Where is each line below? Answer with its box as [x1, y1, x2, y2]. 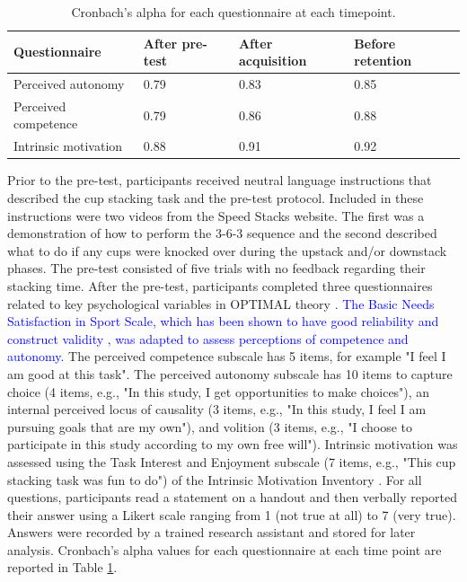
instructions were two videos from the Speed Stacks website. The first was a [7, 206, 425, 225]
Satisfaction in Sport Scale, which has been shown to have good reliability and [7, 312, 439, 331]
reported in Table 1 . [7, 558, 118, 577]
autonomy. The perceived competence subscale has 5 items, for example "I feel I [7, 347, 446, 366]
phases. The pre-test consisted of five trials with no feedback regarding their [7, 259, 426, 278]
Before [354, 33, 396, 52]
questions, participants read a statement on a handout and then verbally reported [7, 488, 458, 507]
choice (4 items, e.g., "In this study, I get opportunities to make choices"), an [7, 382, 430, 401]
